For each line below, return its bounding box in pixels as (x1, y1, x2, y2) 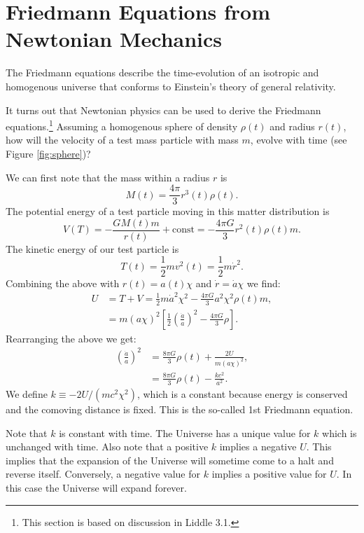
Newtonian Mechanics (6, 25, 223, 53)
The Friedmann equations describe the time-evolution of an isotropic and (6, 65, 319, 80)
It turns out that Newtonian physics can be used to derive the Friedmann (6, 102, 321, 117)
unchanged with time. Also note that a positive (6, 439, 209, 454)
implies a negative (219, 439, 297, 454)
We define (6, 386, 48, 401)
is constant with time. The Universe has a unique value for (59, 425, 311, 440)
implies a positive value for (211, 466, 327, 481)
